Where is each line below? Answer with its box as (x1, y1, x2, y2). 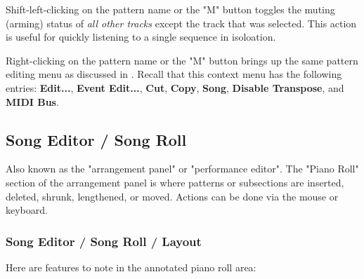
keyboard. (6, 203, 48, 217)
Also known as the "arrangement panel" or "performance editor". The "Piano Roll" (6, 161, 359, 176)
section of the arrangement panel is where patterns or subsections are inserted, (6, 175, 344, 189)
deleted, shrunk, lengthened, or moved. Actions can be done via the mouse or (6, 189, 339, 203)
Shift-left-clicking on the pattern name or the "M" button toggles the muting (6, 2, 335, 16)
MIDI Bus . (6, 94, 59, 109)
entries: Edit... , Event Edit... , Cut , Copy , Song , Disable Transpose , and (6, 80, 344, 95)
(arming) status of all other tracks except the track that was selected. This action (6, 15, 357, 30)
